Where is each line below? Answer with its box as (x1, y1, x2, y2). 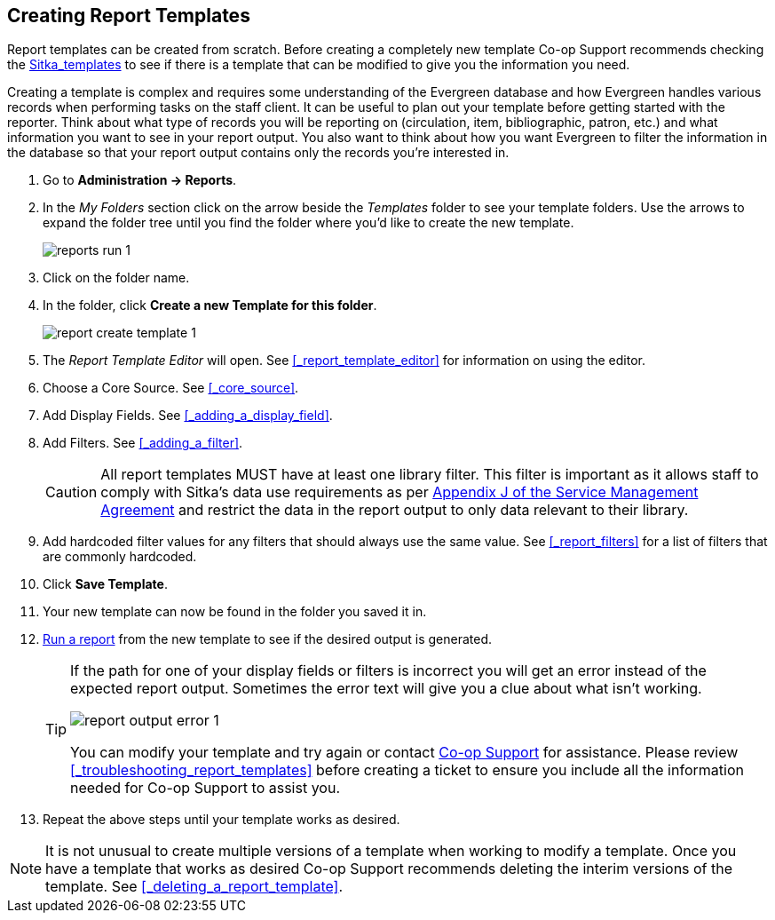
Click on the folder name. (43, 270, 190, 286)
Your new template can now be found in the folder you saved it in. (43, 604, 427, 620)
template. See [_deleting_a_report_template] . (45, 877, 344, 896)
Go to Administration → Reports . (43, 172, 237, 188)
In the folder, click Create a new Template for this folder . (43, 297, 377, 313)
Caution (45, 483, 98, 502)
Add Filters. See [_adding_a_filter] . (43, 435, 243, 451)
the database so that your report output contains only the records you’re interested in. (7, 145, 510, 161)
